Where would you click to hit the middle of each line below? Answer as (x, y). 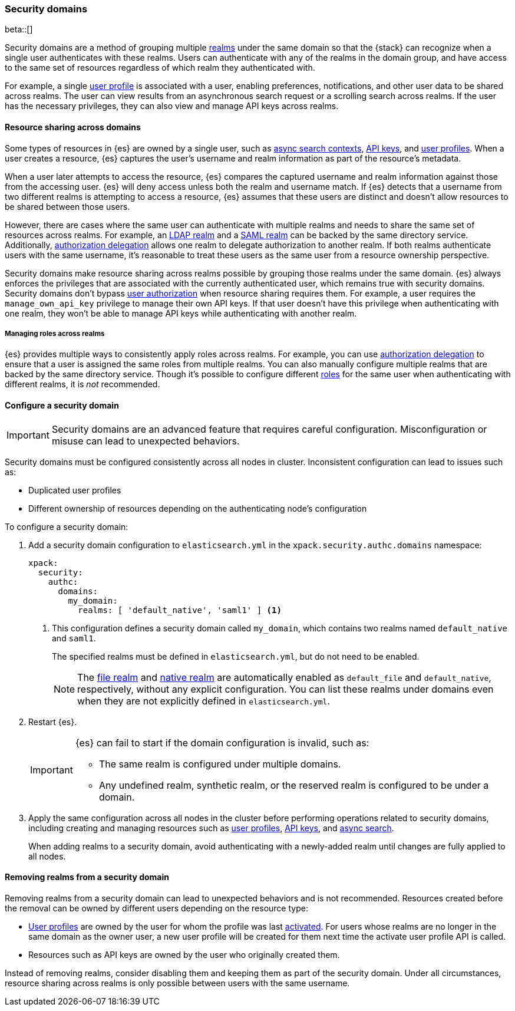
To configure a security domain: (67, 526)
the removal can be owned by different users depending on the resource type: (156, 908)
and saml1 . (74, 638)
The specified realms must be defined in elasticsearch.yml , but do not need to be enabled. (236, 656)
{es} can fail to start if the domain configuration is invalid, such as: (222, 742)
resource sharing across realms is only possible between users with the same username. (177, 983)
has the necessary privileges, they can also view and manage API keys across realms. (172, 106)
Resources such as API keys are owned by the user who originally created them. (184, 954)
